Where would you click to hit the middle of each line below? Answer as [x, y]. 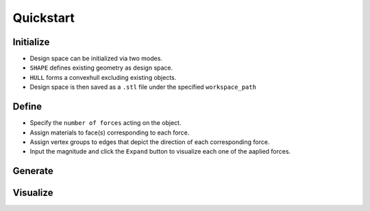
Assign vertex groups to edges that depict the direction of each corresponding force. [150, 142]
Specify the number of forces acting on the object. [106, 123]
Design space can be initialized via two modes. [96, 59]
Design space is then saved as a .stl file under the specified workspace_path [143, 87]
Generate [33, 171]
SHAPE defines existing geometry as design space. [101, 68]
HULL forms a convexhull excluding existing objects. [103, 77]
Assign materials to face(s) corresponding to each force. [110, 132]
